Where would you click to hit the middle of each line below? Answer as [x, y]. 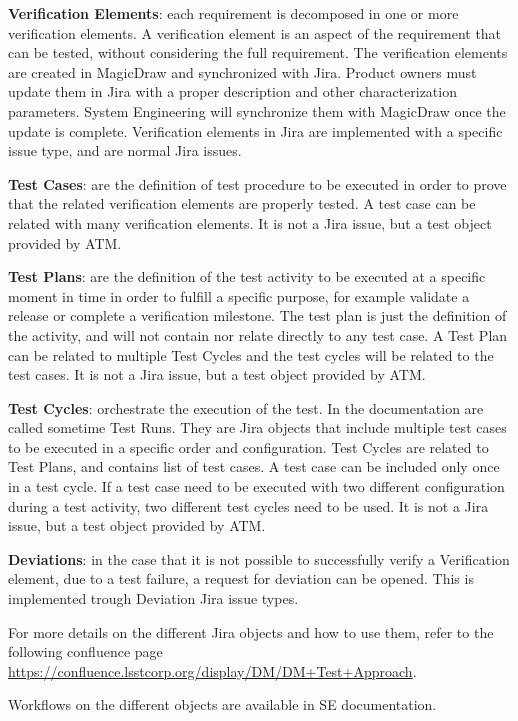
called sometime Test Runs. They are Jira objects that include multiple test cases [257, 427]
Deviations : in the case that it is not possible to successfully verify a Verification [259, 558]
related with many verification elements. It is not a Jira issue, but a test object [250, 222]
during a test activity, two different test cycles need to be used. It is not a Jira [248, 505]
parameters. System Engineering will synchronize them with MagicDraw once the [257, 110]
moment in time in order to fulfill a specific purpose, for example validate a [239, 295]
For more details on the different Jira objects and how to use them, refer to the [251, 631]
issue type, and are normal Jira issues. [125, 150]
